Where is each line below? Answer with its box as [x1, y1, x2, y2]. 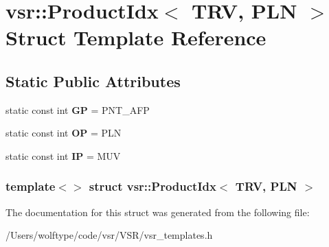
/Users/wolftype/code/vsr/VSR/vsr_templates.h [5, 228, 213, 242]
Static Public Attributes [5, 70, 181, 91]
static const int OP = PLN [5, 126, 122, 140]
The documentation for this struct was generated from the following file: [5, 204, 310, 219]
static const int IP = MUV [5, 148, 121, 163]
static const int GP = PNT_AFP [5, 102, 150, 117]
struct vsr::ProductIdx [89, 178, 216, 195]
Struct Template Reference [5, 23, 266, 51]
